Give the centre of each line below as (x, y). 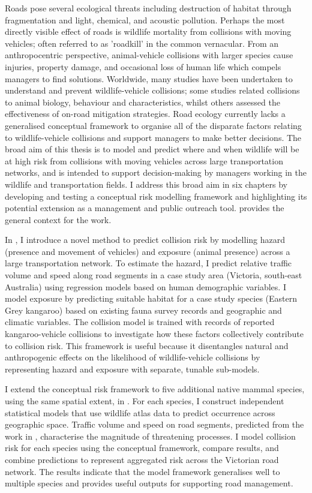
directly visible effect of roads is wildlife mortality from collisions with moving (148, 31)
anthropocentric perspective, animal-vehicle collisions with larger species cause (149, 55)
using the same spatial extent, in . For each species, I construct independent (145, 401)
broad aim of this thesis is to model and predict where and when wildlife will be (152, 149)
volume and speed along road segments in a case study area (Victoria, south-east (154, 275)
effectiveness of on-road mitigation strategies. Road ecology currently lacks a (145, 114)
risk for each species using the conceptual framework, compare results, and (142, 448)
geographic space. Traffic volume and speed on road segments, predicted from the (154, 424)
